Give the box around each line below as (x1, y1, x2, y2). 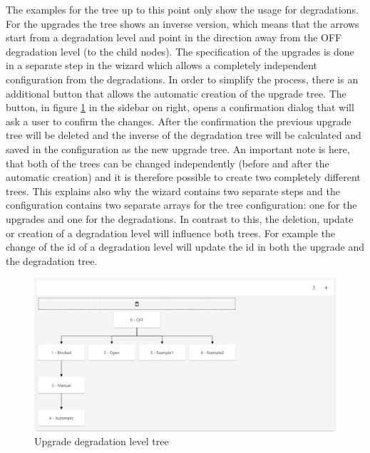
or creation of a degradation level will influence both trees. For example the (6, 225, 336, 240)
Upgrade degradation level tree (34, 434, 169, 449)
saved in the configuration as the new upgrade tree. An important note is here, (6, 141, 350, 156)
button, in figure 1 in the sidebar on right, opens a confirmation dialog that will (6, 100, 354, 115)
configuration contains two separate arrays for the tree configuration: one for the (6, 197, 357, 212)
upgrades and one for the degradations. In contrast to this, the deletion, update (6, 211, 354, 226)
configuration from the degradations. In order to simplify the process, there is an (6, 71, 359, 86)
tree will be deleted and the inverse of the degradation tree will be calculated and (6, 127, 361, 142)
